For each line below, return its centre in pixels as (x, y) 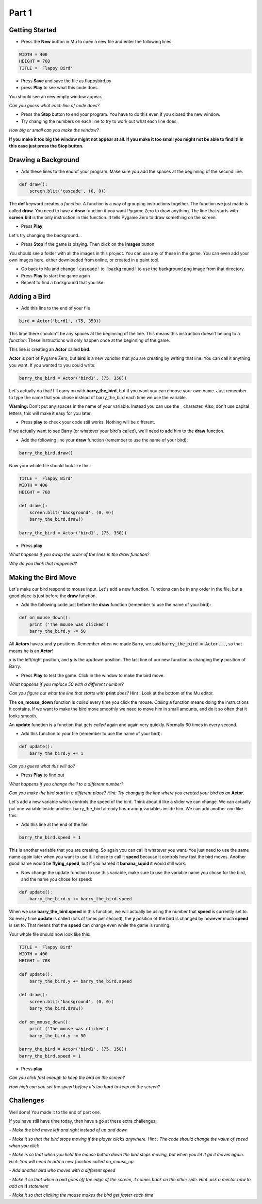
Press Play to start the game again (56, 275)
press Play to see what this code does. (60, 88)
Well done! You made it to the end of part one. (55, 1112)
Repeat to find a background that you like (62, 283)
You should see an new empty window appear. (56, 96)
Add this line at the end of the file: (55, 824)
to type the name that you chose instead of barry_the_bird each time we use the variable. (98, 397)
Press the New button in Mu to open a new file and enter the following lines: (97, 42)
